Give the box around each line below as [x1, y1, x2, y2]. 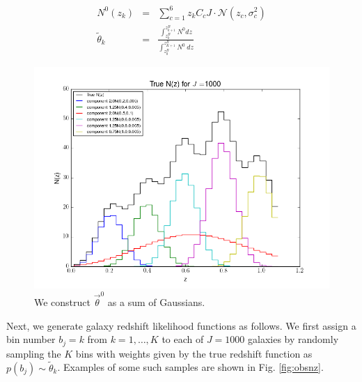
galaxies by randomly [248, 332, 339, 346]
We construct [34, 295, 91, 310]
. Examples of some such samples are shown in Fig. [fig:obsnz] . [57, 360, 324, 374]
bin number [6, 332, 56, 346]
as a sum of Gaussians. [107, 295, 205, 310]
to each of [162, 332, 204, 346]
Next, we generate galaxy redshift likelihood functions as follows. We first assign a [6, 318, 356, 333]
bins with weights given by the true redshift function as [75, 346, 313, 360]
